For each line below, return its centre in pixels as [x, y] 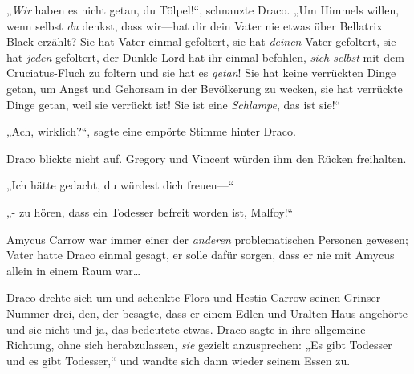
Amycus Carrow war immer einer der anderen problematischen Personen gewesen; [207, 239]
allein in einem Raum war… [74, 270]
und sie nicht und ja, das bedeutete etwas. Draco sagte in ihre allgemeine [186, 329]
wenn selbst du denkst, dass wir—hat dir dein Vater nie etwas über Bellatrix [195, 25]
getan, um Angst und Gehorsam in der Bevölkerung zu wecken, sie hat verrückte [205, 88]
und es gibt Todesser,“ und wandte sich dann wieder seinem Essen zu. [179, 360]
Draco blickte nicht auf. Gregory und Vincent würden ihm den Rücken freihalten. [207, 158]
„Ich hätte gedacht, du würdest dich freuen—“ [120, 185]
